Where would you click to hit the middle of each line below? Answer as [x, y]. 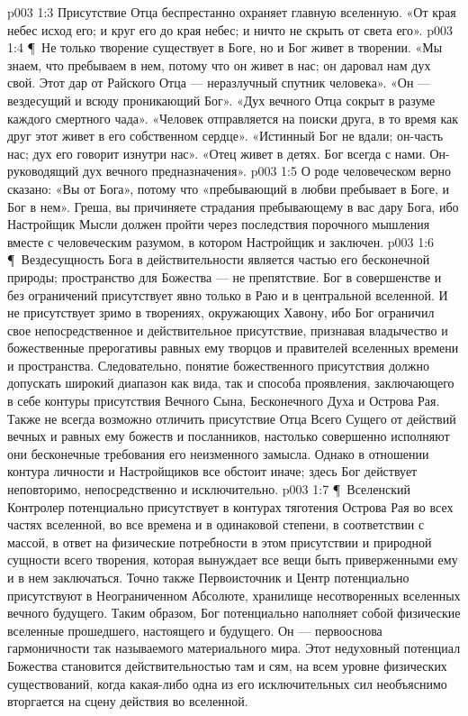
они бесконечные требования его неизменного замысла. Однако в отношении [218, 453]
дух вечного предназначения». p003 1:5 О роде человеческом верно [267, 171]
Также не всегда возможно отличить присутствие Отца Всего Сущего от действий [232, 418]
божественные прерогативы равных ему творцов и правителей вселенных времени [233, 348]
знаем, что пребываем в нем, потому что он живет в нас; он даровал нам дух [219, 64]
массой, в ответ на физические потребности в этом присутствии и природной [220, 542]
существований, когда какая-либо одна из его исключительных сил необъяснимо [227, 683]
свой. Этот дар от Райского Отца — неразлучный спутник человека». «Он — [219, 83]
